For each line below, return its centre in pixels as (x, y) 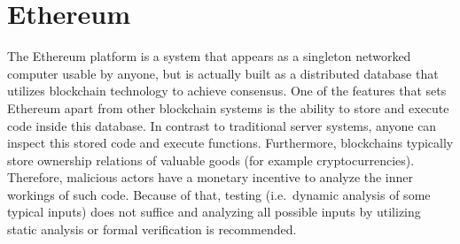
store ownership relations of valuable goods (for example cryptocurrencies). (211, 160)
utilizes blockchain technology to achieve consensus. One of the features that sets (227, 91)
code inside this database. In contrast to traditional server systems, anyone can (222, 125)
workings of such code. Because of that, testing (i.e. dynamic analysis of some (219, 194)
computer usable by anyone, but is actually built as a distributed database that (223, 73)
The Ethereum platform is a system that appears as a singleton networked (209, 56)
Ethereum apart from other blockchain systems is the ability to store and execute (228, 107)
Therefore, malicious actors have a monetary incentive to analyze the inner (211, 177)
